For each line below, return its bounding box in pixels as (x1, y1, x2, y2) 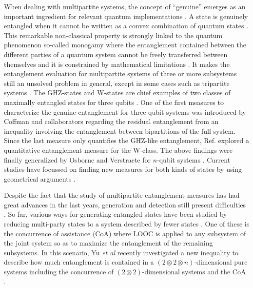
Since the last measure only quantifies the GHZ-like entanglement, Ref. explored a (4, 135, 250, 145)
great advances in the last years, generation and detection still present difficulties (4, 199, 246, 209)
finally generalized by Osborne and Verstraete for (4, 154, 151, 165)
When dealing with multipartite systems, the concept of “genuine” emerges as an (4, 1, 246, 11)
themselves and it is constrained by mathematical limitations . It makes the (4, 59, 230, 69)
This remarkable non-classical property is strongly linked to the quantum (4, 30, 223, 40)
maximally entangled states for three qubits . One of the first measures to (4, 97, 224, 107)
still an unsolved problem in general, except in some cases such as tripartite (4, 78, 230, 88)
